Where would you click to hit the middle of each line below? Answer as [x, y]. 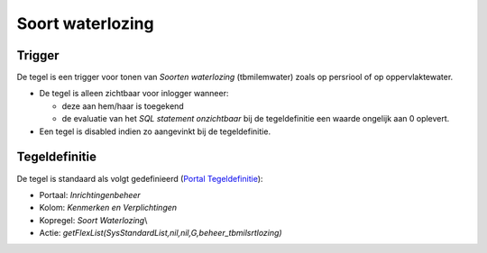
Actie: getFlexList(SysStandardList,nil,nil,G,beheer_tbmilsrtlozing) [161, 233]
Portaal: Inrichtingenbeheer [90, 194]
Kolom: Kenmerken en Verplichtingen [108, 208]
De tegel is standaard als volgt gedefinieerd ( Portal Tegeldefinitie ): [140, 178]
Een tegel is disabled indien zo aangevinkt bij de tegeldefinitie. [155, 131]
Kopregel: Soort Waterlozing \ [93, 220]
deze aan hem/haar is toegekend [123, 106]
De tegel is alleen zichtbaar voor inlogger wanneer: [134, 94]
